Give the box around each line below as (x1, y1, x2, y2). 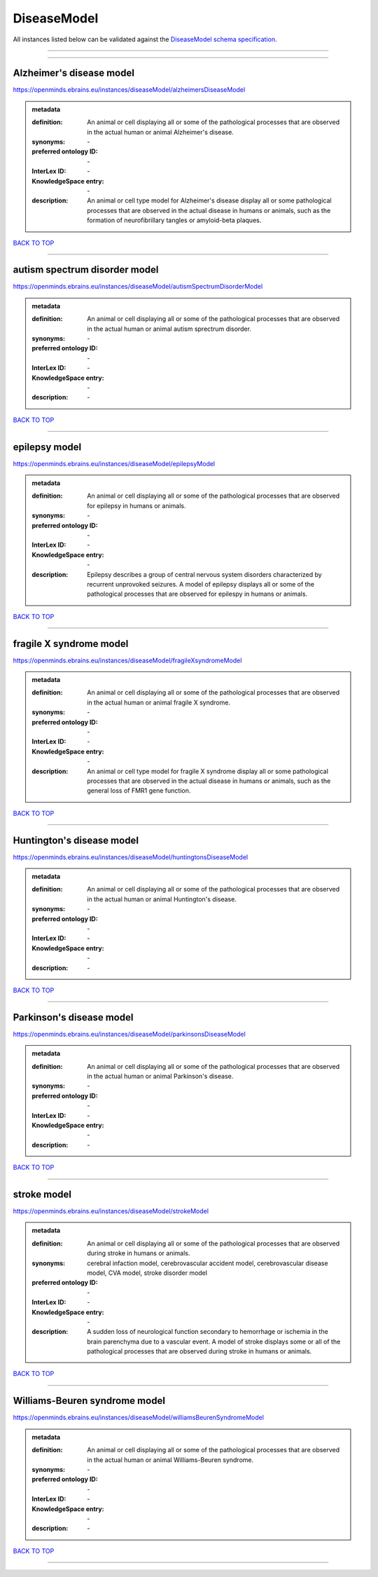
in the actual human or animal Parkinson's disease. (87, 1072, 234, 1080)
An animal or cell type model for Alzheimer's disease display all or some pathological (87, 196, 332, 205)
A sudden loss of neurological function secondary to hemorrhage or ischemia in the (87, 1327, 328, 1336)
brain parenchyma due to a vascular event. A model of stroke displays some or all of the (87, 1337, 341, 1346)
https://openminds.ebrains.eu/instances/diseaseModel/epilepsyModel (13, 459, 216, 467)
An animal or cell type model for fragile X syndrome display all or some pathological (87, 767, 329, 775)
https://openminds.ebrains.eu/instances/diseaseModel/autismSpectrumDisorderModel (13, 282, 263, 291)
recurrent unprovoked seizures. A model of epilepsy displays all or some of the (87, 580, 315, 588)
